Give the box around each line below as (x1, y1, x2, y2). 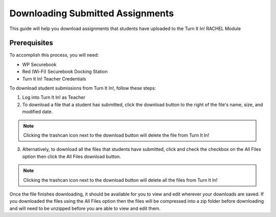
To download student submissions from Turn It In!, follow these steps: (9, 85, 156, 91)
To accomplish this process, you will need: (9, 52, 99, 58)
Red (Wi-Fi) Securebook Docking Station (22, 69, 108, 75)
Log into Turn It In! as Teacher (22, 94, 85, 100)
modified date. (22, 108, 53, 115)
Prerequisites (9, 39, 53, 47)
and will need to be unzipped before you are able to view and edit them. (9, 205, 161, 211)
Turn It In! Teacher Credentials (22, 75, 86, 82)
